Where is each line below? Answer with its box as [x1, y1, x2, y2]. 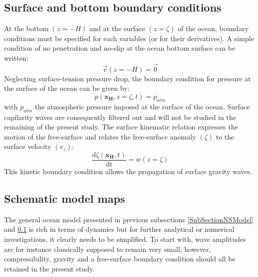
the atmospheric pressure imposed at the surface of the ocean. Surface [35, 101, 250, 111]
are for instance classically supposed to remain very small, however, [4, 243, 211, 254]
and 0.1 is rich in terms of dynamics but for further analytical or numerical [4, 224, 234, 234]
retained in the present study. [4, 263, 95, 273]
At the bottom [4, 23, 49, 34]
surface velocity [4, 141, 52, 152]
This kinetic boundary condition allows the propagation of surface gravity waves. [4, 166, 252, 177]
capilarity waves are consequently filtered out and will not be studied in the [4, 111, 236, 122]
